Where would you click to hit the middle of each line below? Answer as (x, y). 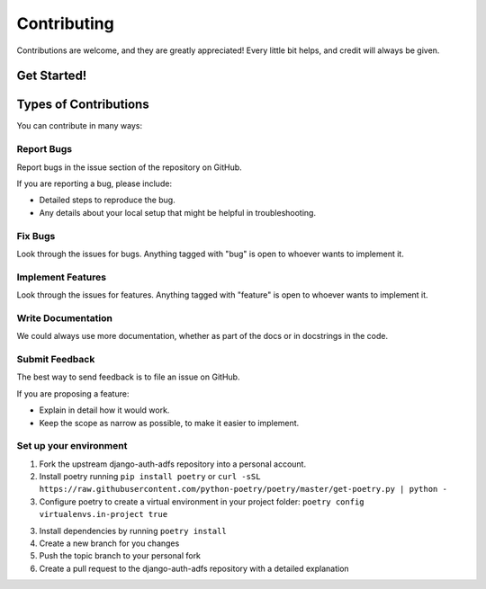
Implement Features (62, 277)
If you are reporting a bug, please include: (94, 183)
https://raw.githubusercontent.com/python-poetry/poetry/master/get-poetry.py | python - (243, 489)
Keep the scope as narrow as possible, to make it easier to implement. (169, 423)
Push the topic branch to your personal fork (120, 556)
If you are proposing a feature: (73, 393)
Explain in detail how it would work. (104, 410)
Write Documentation (64, 317)
